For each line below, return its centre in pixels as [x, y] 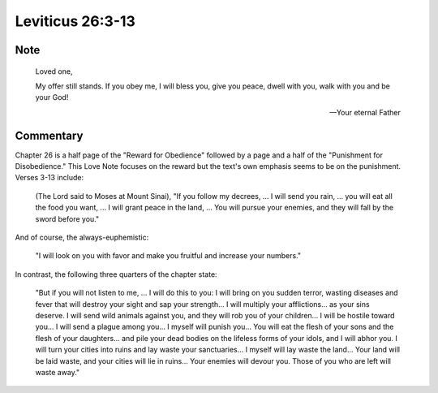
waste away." [58, 372]
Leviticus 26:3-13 [75, 21]
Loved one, [54, 71]
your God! [52, 97]
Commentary [49, 135]
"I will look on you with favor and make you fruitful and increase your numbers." [168, 256]
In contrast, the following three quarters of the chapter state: [116, 274]
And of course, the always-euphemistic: [82, 237]
